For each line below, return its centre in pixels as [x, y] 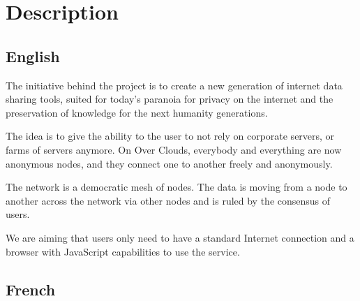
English [33, 56]
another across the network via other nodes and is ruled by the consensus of [168, 200]
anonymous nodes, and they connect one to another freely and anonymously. [169, 163]
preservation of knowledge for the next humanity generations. [137, 112]
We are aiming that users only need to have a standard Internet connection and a [180, 237]
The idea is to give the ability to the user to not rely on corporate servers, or [170, 136]
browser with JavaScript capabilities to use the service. [123, 251]
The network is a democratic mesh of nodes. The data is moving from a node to [177, 187]
